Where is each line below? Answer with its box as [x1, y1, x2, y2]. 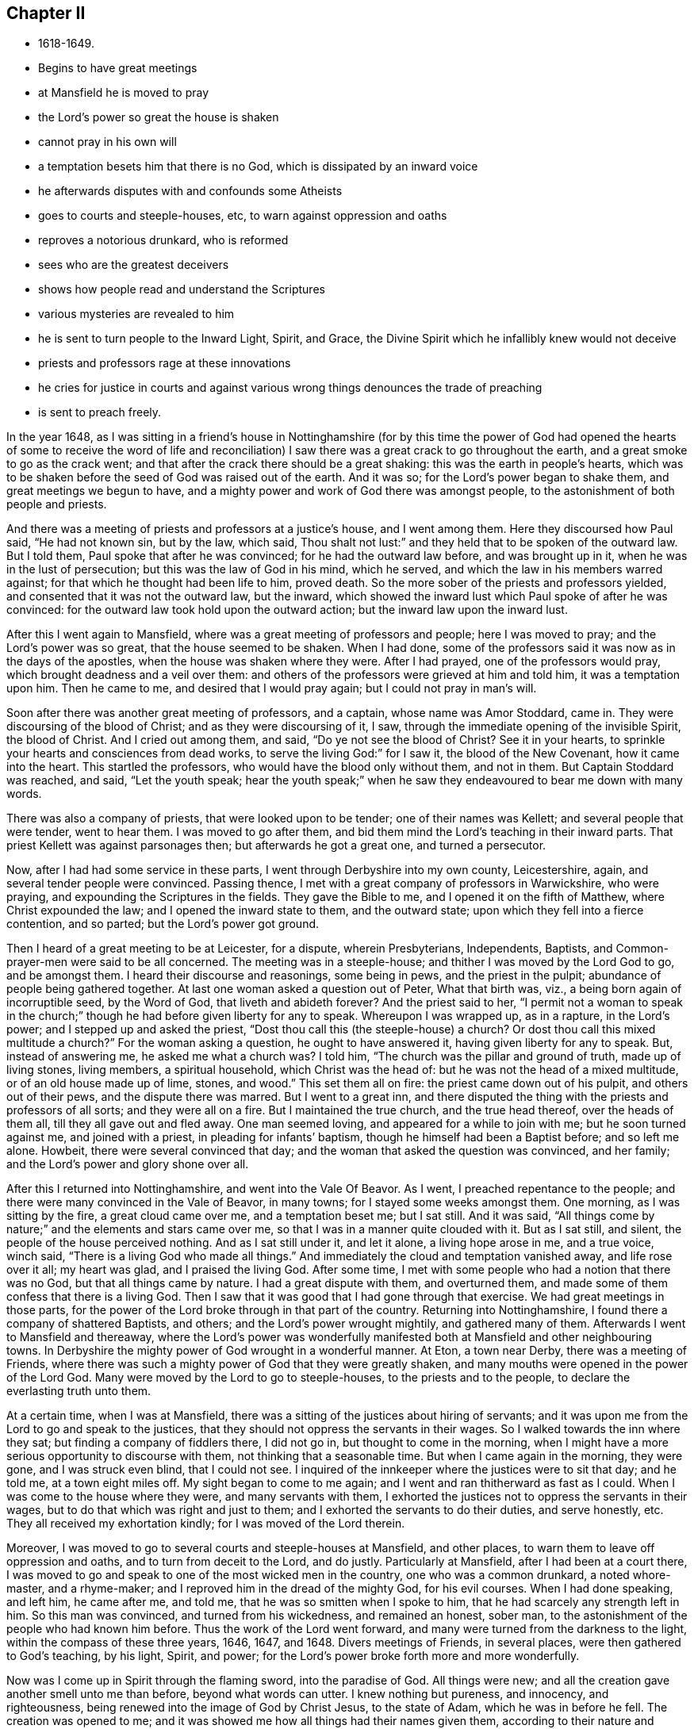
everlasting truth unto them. [6, 1384, 151, 1398]
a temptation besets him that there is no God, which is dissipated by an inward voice [38, 159, 478, 174]
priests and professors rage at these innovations [38, 356, 291, 370]
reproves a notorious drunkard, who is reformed [38, 233, 289, 247]
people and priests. [6, 497, 107, 512]
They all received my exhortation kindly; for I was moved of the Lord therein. [6, 1516, 405, 1531]
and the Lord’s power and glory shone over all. [6, 1157, 249, 1171]
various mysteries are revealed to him [38, 307, 235, 321]
